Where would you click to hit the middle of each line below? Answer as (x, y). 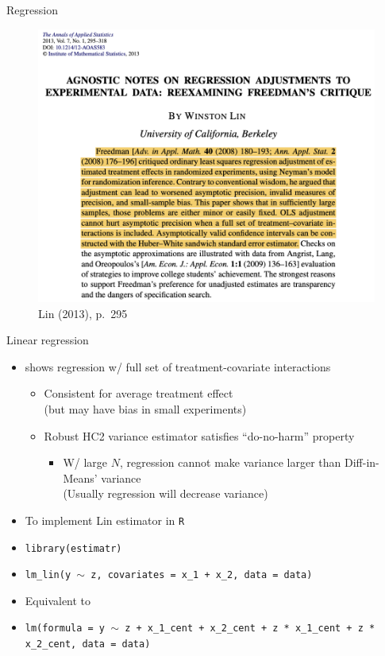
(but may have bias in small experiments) (145, 408)
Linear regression (48, 340)
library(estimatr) (73, 548)
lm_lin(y (48, 575)
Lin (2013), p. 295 (83, 313)
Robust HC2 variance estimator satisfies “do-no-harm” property (199, 435)
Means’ (80, 477)
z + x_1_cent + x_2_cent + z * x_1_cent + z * (250, 629)
